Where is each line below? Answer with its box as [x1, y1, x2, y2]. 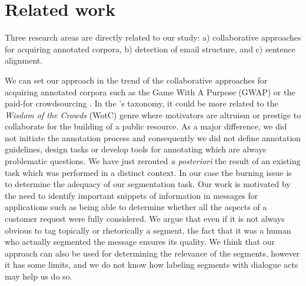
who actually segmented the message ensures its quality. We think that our [5, 235, 275, 248]
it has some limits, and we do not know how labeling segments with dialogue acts [5, 258, 298, 271]
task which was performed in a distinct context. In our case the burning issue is [5, 166, 292, 178]
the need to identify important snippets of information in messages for [5, 189, 258, 201]
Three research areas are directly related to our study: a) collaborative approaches [5, 31, 301, 44]
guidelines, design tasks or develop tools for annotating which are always [5, 143, 267, 155]
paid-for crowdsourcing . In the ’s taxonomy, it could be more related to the [5, 97, 278, 109]
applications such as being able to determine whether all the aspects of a [5, 201, 267, 213]
